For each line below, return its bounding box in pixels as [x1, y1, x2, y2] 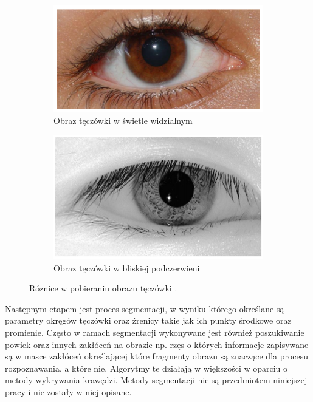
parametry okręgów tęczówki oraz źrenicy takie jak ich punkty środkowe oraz [5, 314, 292, 327]
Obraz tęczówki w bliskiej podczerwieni [53, 261, 200, 274]
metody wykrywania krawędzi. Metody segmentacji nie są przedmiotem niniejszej [5, 373, 308, 386]
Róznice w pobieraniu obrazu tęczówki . [29, 282, 177, 295]
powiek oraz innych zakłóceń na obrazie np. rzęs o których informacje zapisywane [5, 338, 309, 350]
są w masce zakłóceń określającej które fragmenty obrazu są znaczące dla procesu [5, 350, 309, 363]
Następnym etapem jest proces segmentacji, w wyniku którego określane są [5, 302, 284, 315]
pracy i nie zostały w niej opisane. [5, 385, 132, 398]
